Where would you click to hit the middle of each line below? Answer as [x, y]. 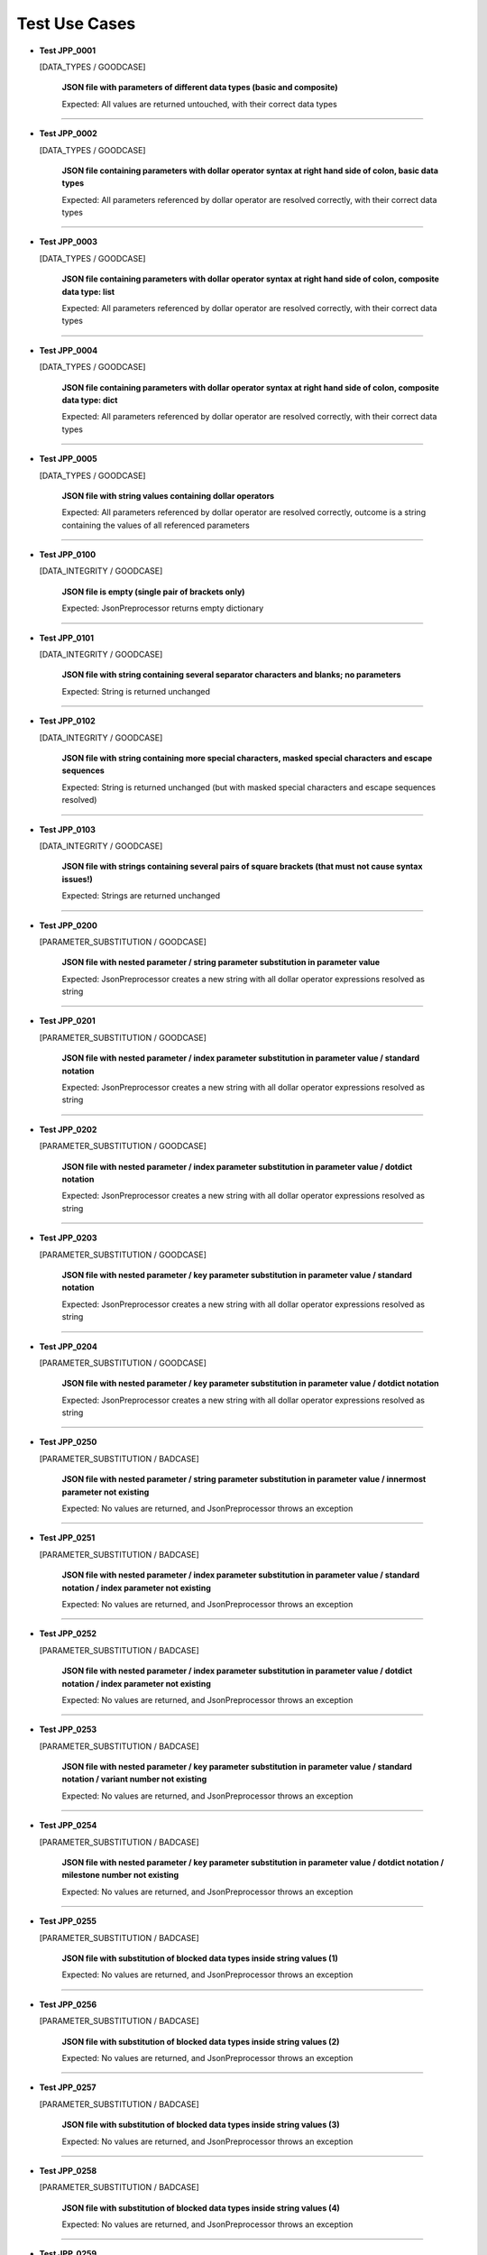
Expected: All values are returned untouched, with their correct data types [199, 104]
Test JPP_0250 [68, 1442]
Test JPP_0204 [69, 1346]
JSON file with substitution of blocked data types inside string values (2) [201, 2041]
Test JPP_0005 [69, 459]
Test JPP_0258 [68, 2170]
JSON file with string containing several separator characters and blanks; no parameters [231, 675]
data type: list [88, 291]
